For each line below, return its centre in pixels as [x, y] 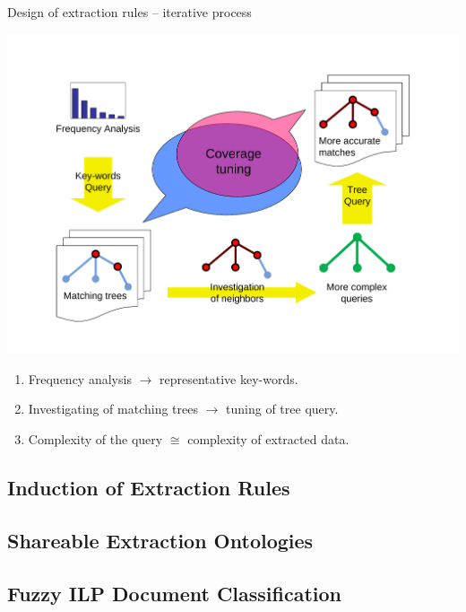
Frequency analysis [80, 378]
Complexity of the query [95, 439]
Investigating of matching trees [113, 409]
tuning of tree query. [282, 409]
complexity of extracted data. [268, 439]
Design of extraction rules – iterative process [129, 12]
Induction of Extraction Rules [149, 488]
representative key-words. [229, 378]
